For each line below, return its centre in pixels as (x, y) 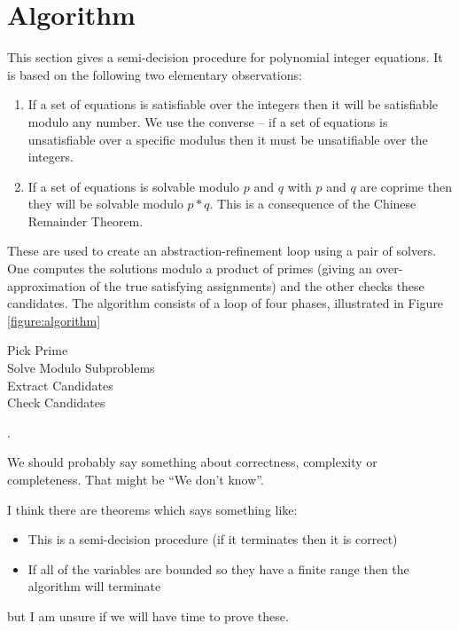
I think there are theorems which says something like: (152, 509)
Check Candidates (56, 402)
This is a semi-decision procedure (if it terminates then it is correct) (213, 539)
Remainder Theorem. (86, 221)
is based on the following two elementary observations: (155, 74)
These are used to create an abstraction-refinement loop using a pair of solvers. (222, 251)
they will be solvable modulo (105, 204)
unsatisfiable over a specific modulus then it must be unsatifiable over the (228, 139)
